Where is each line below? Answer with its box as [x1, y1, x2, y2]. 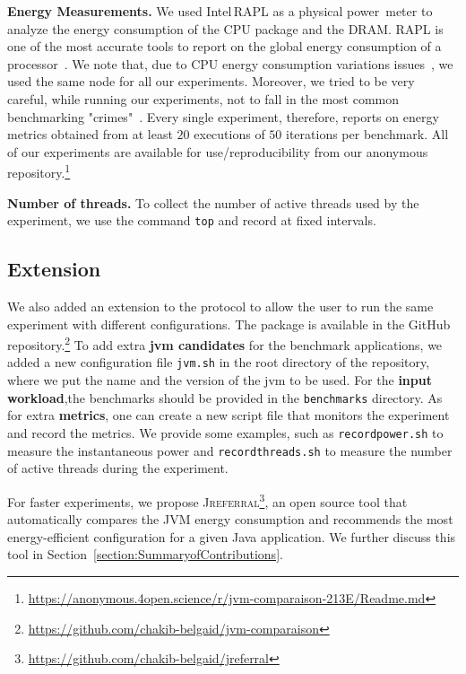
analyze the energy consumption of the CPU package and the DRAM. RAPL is [7, 19, 444, 38]
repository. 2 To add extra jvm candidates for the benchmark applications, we [7, 333, 443, 354]
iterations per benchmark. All [286, 125, 449, 144]
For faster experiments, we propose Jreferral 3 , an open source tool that [7, 489, 408, 511]
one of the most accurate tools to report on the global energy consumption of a [7, 37, 442, 56]
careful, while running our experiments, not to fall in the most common [7, 89, 400, 108]
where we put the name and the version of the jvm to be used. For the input [7, 371, 432, 390]
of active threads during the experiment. [7, 459, 229, 477]
